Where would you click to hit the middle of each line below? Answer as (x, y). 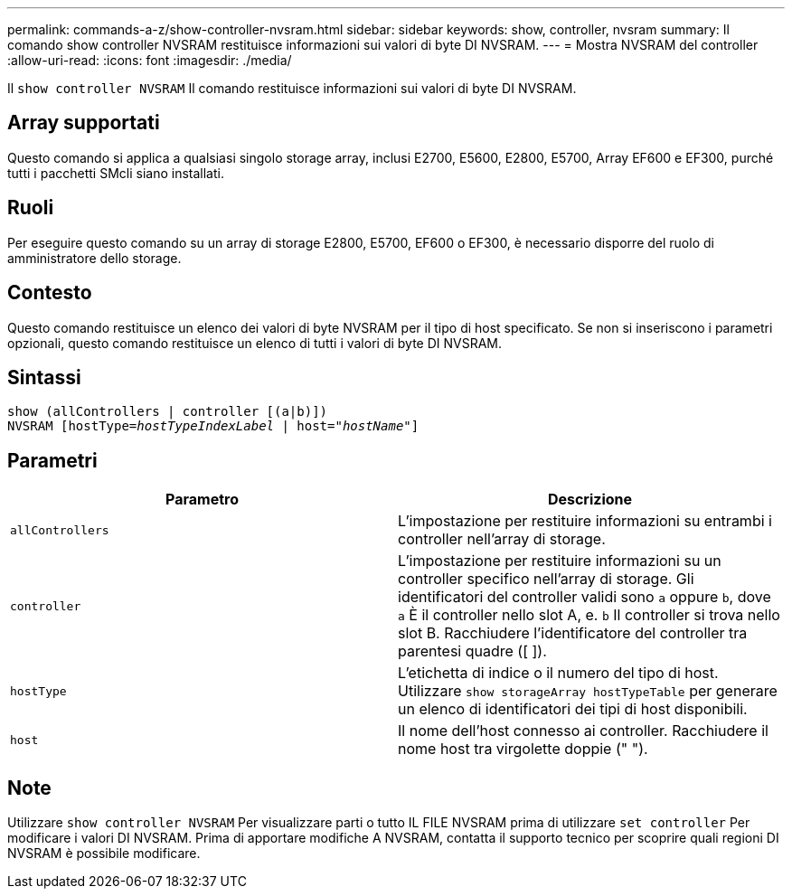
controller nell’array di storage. (502, 539)
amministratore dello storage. (94, 258)
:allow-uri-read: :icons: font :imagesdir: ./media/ (150, 60)
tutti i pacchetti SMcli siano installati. (116, 173)
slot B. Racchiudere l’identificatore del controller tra (573, 633)
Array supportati (84, 123)
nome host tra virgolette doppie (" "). (523, 749)
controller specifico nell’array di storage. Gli (546, 579)
